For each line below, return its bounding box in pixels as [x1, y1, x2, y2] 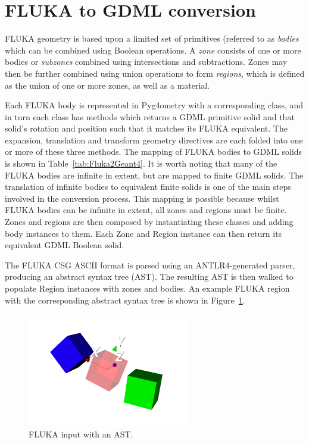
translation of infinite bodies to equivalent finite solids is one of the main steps [5, 180, 291, 193]
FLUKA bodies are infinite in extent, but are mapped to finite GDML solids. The [5, 168, 304, 181]
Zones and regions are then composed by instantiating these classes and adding [5, 215, 294, 228]
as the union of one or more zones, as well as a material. [5, 79, 210, 91]
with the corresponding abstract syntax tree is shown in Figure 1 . [5, 293, 245, 306]
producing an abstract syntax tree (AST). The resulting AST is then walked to [5, 270, 294, 283]
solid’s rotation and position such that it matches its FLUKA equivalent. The [5, 122, 288, 135]
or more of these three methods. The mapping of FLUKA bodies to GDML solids [5, 145, 302, 158]
